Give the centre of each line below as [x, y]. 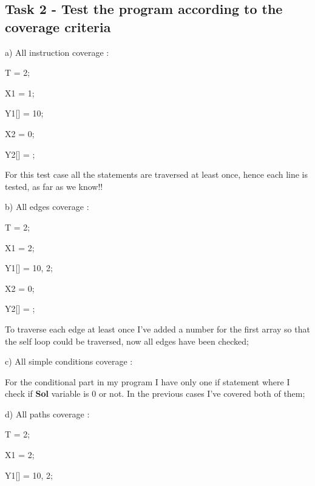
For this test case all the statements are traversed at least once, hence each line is [157, 174]
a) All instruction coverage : [57, 52]
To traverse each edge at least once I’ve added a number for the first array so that [157, 329]
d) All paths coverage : [47, 413]
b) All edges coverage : [47, 207]
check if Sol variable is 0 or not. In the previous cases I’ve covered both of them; [155, 393]
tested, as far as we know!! [54, 186]
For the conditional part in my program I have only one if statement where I [147, 381]
